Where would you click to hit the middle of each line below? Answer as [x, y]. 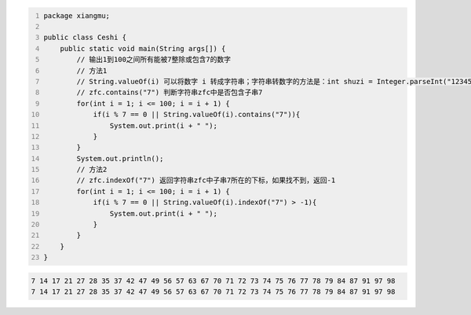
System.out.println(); [120, 158]
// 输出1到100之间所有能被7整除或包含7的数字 [154, 60]
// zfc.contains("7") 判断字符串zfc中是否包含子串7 [170, 93]
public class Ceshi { [85, 38]
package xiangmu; [77, 15]
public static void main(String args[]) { [143, 48]
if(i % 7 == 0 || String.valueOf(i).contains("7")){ [197, 115]
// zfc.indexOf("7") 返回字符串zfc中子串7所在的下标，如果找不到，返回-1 [206, 180]
